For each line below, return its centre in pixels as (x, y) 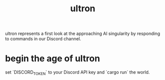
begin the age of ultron (52, 59)
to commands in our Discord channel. (43, 39)
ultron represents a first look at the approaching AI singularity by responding (82, 34)
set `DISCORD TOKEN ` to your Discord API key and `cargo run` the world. (78, 73)
